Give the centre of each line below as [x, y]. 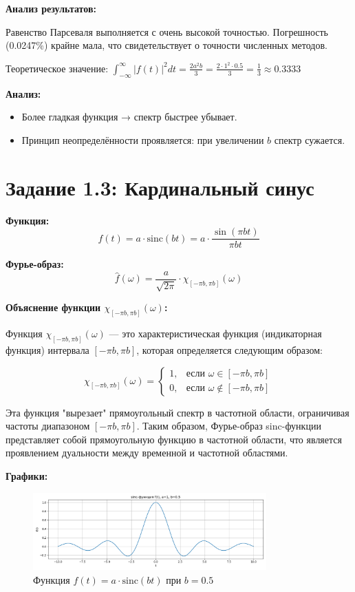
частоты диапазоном [48, 426]
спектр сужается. [310, 139]
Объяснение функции [53, 307]
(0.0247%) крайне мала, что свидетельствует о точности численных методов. [166, 45]
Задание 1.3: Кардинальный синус [160, 187]
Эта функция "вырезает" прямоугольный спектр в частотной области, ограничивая [177, 412]
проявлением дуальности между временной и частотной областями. [147, 453]
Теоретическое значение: [57, 68]
